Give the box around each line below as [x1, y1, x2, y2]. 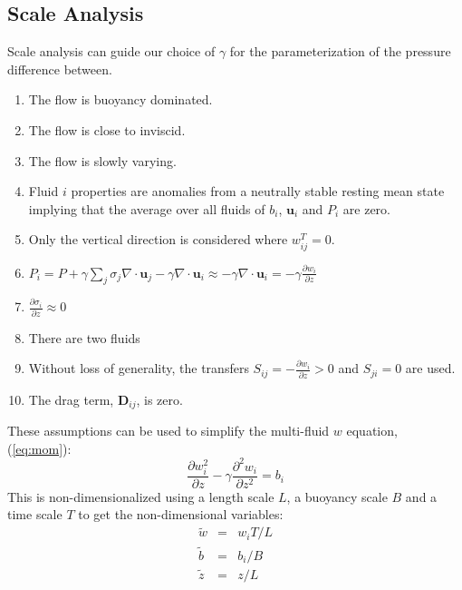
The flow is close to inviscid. [28, 120, 186, 139]
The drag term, [28, 389, 114, 408]
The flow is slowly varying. [28, 151, 177, 170]
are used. [405, 359, 456, 378]
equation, [346, 421, 398, 440]
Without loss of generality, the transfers [28, 359, 249, 378]
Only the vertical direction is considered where [28, 230, 288, 249]
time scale [7, 505, 63, 524]
